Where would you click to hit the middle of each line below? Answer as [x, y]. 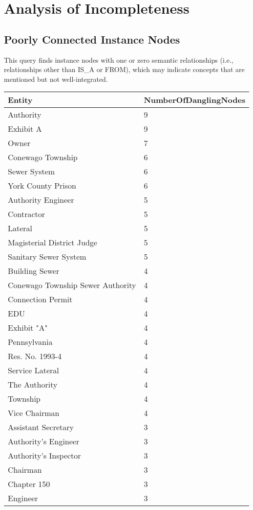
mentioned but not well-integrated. [56, 79]
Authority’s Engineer [44, 441]
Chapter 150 [29, 484]
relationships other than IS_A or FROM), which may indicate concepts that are [124, 69]
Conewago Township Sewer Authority [72, 285]
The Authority [33, 385]
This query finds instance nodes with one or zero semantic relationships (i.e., [119, 60]
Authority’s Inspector [44, 456]
